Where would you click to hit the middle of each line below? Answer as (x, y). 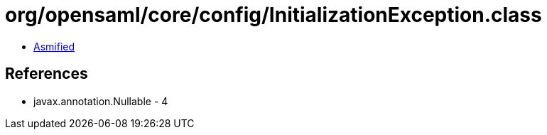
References (47, 74)
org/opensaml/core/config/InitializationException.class (273, 15)
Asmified (54, 46)
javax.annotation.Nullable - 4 (101, 101)
